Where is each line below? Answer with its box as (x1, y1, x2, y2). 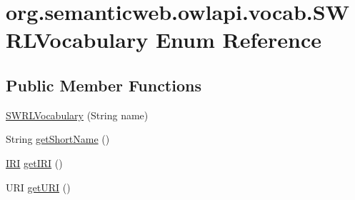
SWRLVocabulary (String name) (6, 107, 149, 122)
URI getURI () (6, 179, 71, 194)
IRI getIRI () (6, 155, 63, 170)
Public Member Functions (6, 74, 201, 96)
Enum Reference (155, 25, 322, 54)
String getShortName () (6, 131, 110, 146)
